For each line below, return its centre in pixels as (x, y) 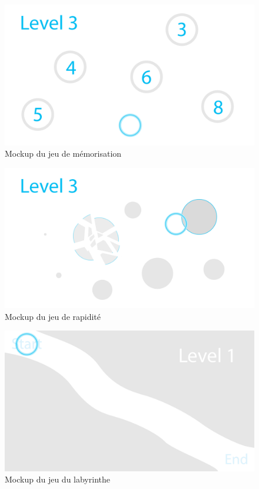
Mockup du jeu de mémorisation (63, 153)
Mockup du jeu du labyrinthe (57, 479)
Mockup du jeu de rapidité (53, 316)
